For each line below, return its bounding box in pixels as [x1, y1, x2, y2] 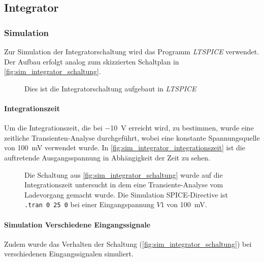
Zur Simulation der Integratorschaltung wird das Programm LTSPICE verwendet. [4, 46, 259, 56]
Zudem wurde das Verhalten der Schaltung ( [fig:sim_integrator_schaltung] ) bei [4, 238, 252, 249]
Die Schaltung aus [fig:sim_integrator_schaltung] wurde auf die [24, 169, 223, 180]
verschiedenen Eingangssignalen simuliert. [4, 248, 134, 259]
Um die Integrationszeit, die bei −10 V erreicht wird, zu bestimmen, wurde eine [4, 122, 254, 133]
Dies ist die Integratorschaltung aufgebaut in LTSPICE [24, 83, 196, 93]
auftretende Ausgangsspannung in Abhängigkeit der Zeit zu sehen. [4, 152, 211, 162]
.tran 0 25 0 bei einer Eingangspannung [24, 199, 154, 210]
